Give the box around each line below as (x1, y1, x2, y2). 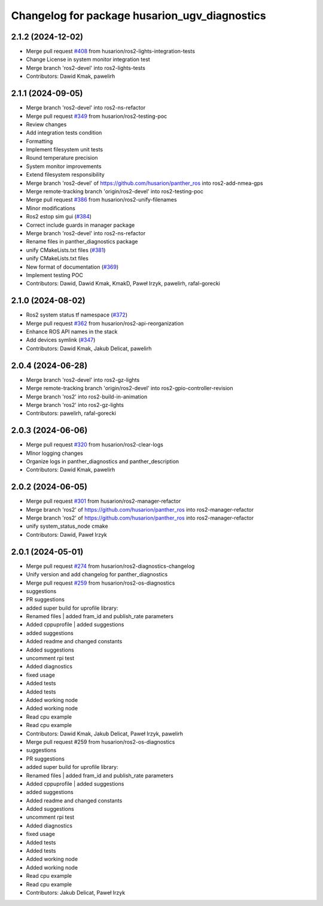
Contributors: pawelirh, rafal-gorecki (26, 410, 117, 417)
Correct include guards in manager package (26, 221, 135, 229)
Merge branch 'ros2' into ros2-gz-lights (26, 401, 124, 408)
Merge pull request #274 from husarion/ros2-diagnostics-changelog (26, 563, 195, 570)
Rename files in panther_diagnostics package (26, 238, 138, 245)
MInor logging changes (26, 449, 83, 457)
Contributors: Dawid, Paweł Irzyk (26, 531, 107, 538)
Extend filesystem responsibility (26, 171, 105, 178)
